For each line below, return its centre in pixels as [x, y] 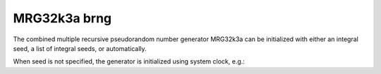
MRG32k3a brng [62, 18]
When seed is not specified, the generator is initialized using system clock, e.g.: [129, 61]
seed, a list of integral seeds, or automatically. [80, 48]
